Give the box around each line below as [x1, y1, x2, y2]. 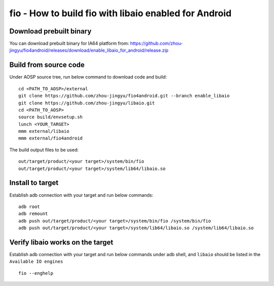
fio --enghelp [18, 270, 53, 276]
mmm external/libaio [18, 128, 70, 134]
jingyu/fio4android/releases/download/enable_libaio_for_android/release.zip [9, 47, 168, 53]
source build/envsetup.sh [18, 114, 83, 120]
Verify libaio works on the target [9, 238, 114, 246]
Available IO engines [9, 259, 63, 265]
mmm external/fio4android [18, 135, 83, 141]
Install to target [9, 178, 58, 187]
